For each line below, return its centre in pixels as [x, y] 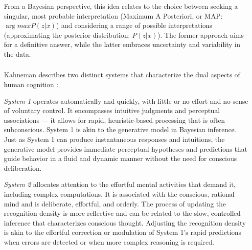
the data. [18, 54]
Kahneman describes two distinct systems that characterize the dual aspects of [122, 75]
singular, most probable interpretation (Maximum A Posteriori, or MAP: [113, 15]
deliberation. [23, 168]
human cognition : [31, 84]
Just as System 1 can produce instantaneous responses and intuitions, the [114, 139]
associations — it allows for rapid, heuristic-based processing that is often [115, 120]
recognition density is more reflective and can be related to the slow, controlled [122, 213]
